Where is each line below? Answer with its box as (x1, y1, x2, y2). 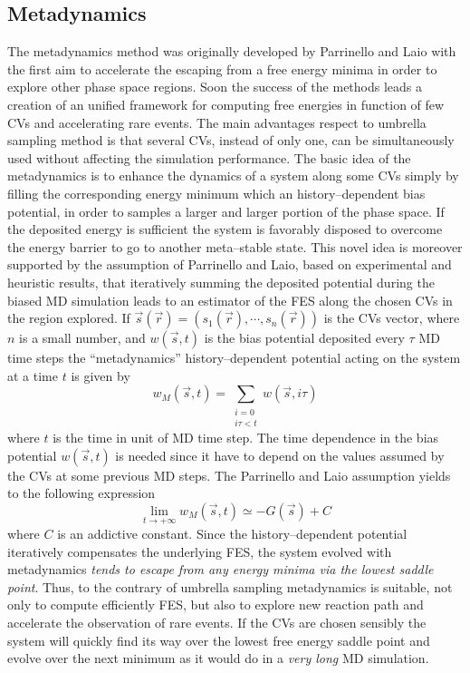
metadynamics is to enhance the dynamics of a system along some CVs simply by (7, 166, 459, 185)
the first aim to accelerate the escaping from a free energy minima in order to (7, 59, 437, 78)
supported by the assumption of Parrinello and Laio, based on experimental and (7, 255, 452, 274)
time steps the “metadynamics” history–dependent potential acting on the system (7, 348, 461, 367)
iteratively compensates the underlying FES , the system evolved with (7, 541, 392, 561)
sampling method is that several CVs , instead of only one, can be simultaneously (7, 131, 455, 150)
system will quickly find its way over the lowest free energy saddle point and (7, 630, 430, 649)
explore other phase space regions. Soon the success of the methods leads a (7, 77, 423, 96)
